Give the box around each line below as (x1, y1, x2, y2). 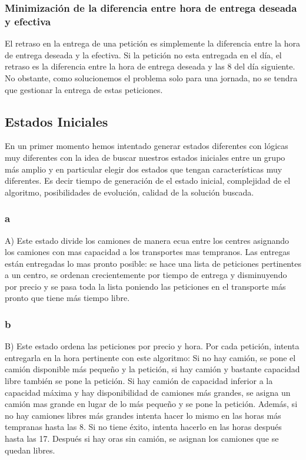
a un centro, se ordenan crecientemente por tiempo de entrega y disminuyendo (5, 269, 287, 281)
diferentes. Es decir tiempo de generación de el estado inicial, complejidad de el (5, 174, 291, 187)
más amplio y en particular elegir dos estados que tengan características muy (5, 163, 282, 175)
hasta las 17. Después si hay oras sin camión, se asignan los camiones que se (5, 432, 279, 445)
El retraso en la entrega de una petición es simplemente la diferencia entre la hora (5, 37, 300, 49)
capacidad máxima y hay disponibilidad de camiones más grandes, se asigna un (5, 386, 291, 398)
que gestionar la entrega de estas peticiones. (5, 83, 163, 95)
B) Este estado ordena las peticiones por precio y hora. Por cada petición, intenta (5, 340, 300, 352)
